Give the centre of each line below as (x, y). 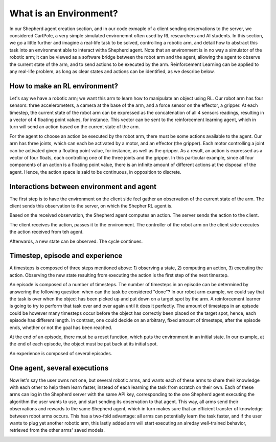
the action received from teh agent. (47, 232)
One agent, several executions (59, 368)
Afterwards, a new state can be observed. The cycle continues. (76, 241)
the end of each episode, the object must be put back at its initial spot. (84, 344)
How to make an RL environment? (64, 86)
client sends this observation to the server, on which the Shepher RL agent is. (91, 206)
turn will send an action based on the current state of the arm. (75, 127)
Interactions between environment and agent (83, 187)
